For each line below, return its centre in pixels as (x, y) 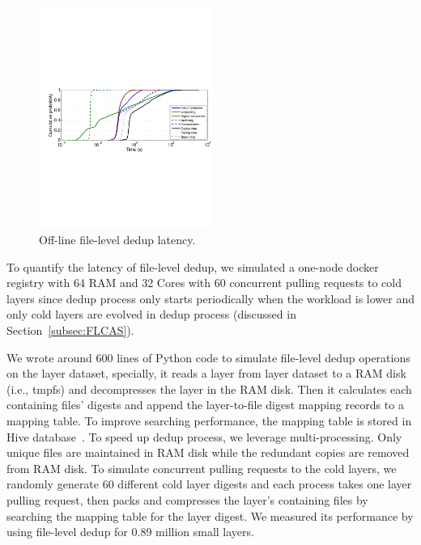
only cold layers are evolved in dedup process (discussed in (151, 314)
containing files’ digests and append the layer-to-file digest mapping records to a (205, 405)
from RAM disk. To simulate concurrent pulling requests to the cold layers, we (202, 468)
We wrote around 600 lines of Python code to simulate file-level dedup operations (208, 357)
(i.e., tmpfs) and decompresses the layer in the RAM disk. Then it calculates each (209, 389)
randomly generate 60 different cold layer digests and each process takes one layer (209, 484)
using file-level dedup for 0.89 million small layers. (130, 532)
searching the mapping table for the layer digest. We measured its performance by (210, 515)
